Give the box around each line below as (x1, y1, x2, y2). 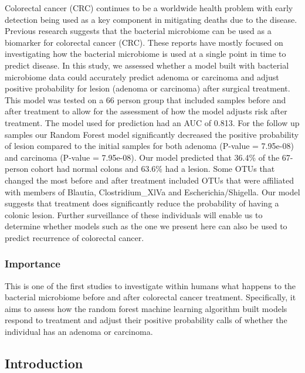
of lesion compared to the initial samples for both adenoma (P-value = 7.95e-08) (5, 140, 294, 152)
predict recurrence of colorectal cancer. (5, 231, 144, 243)
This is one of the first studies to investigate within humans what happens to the (5, 279, 296, 291)
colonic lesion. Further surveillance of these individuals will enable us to (5, 208, 263, 221)
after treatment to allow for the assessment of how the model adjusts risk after (5, 105, 287, 117)
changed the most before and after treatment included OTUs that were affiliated (5, 174, 294, 186)
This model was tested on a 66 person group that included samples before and (5, 93, 286, 106)
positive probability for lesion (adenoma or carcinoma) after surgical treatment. (5, 82, 290, 94)
